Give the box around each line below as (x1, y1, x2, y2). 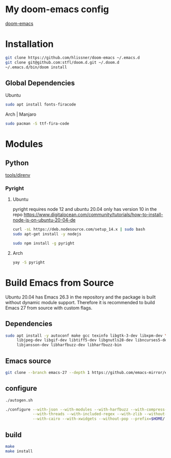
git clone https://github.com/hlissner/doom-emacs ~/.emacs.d (5, 55, 140, 60)
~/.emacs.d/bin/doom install (5, 65, 67, 70)
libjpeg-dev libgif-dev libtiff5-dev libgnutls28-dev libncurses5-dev (16, 338, 169, 343)
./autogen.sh (5, 397, 33, 403)
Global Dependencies (5, 78, 75, 87)
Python (5, 158, 29, 167)
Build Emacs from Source (5, 277, 115, 289)
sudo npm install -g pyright (12, 241, 75, 246)
